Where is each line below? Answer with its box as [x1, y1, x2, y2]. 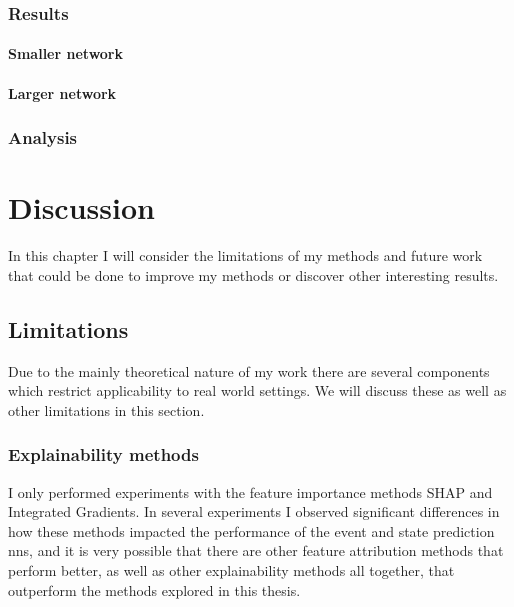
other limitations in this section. [8, 399, 205, 420]
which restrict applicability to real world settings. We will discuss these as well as [8, 380, 507, 401]
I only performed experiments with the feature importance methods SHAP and [8, 481, 493, 502]
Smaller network [8, 43, 123, 64]
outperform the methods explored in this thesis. [8, 579, 301, 600]
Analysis [8, 125, 78, 150]
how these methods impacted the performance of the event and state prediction [8, 520, 495, 541]
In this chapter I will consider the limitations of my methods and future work [8, 245, 483, 266]
